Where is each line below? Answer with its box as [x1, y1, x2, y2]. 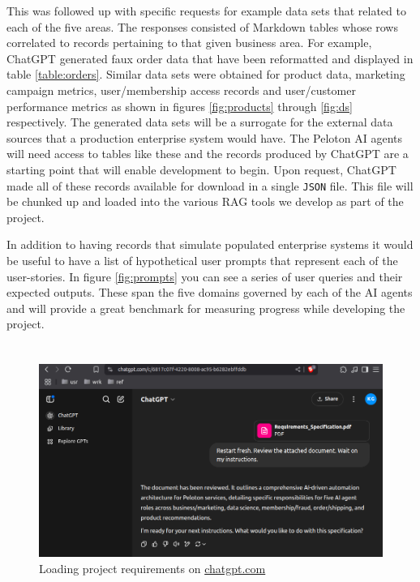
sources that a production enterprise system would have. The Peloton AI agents [6, 129, 403, 146]
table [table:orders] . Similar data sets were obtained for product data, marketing [6, 66, 405, 83]
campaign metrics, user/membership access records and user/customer [6, 81, 356, 98]
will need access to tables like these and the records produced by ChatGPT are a [6, 145, 409, 162]
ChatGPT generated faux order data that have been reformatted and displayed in [6, 49, 414, 66]
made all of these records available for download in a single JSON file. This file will [6, 177, 414, 194]
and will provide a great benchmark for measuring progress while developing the [6, 299, 405, 316]
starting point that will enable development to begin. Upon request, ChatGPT [6, 160, 396, 178]
